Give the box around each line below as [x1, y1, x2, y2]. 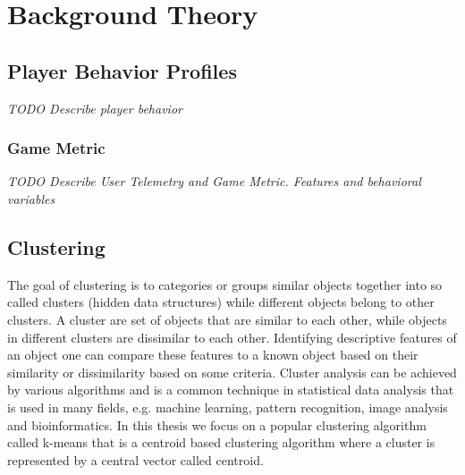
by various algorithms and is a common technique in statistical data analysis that [7, 380, 454, 399]
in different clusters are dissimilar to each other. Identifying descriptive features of [7, 327, 457, 346]
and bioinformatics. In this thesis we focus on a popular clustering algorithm [7, 415, 427, 434]
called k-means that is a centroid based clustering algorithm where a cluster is [7, 433, 435, 452]
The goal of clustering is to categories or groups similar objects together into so [7, 275, 443, 293]
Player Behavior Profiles [7, 56, 237, 84]
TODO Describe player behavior [7, 98, 182, 117]
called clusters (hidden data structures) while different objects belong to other [7, 293, 435, 311]
